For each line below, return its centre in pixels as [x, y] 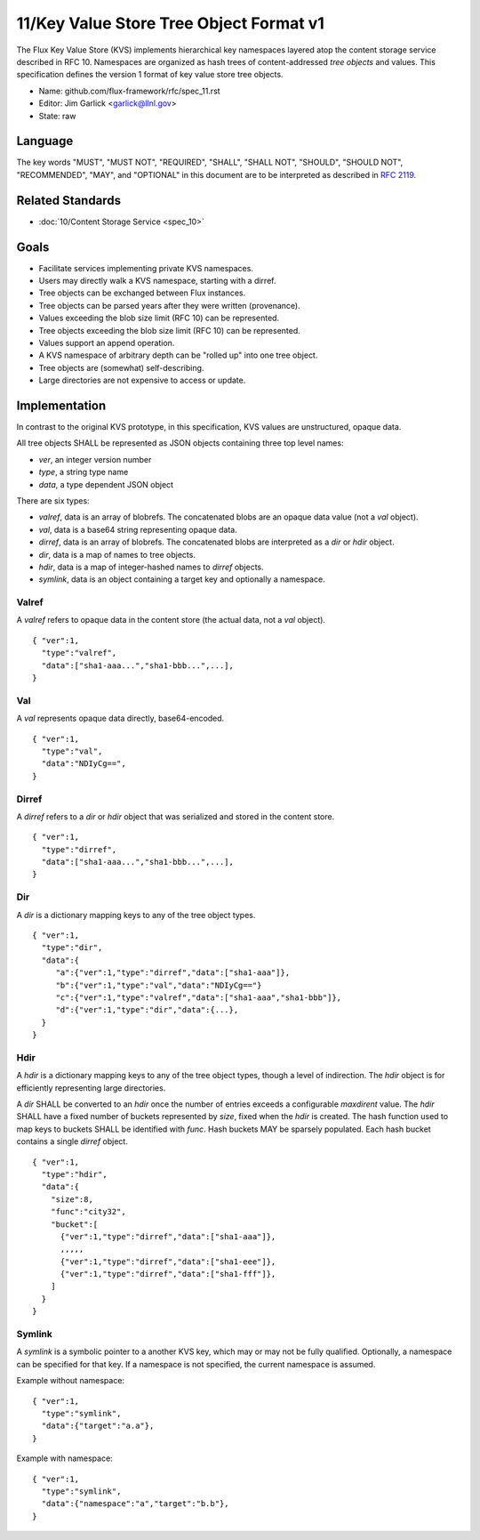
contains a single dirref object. [72, 1141]
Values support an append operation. [107, 343]
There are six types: [53, 500]
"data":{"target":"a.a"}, [98, 1426]
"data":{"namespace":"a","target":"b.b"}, [136, 1504]
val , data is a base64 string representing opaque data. [138, 529]
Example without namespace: [70, 1381]
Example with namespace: [64, 1458]
